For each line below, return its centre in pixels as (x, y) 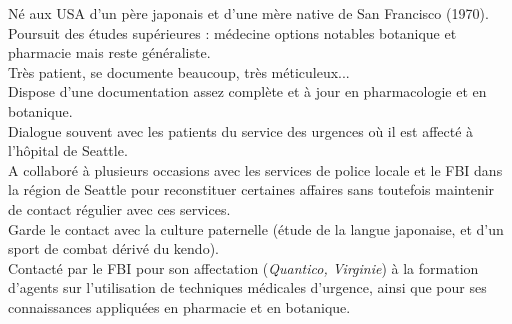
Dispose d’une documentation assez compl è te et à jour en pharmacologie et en (247, 91)
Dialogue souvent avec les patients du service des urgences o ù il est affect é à (241, 130)
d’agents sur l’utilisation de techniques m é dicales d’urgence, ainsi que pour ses (247, 287)
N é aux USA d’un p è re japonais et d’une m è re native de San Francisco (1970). (248, 13)
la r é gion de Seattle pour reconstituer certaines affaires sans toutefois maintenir (251, 189)
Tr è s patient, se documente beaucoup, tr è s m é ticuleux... (179, 71)
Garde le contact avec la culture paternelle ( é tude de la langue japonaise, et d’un (256, 228)
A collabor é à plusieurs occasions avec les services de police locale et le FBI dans (255, 169)
